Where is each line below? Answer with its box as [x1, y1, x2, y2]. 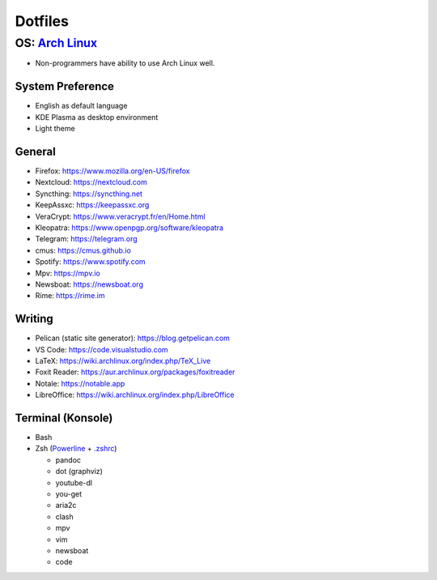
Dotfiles [15, 12, 69, 30]
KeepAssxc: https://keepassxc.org [35, 200, 150, 210]
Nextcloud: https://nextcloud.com [35, 177, 147, 187]
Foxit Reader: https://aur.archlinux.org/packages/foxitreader [35, 367, 235, 377]
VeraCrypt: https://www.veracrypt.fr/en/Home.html [35, 211, 206, 221]
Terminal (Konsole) [15, 411, 113, 424]
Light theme [35, 124, 76, 134]
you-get [55, 489, 83, 498]
